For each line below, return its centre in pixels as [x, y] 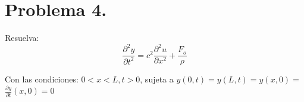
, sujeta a [157, 79]
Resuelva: [22, 38]
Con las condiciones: [42, 79]
